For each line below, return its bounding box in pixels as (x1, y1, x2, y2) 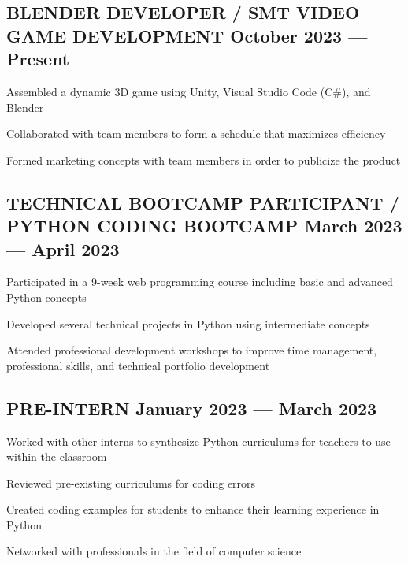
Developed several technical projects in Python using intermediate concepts (6, 315, 370, 332)
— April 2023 (6, 236, 120, 261)
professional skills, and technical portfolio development (6, 357, 270, 373)
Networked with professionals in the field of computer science (6, 543, 302, 559)
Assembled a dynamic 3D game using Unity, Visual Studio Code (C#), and (6, 83, 371, 99)
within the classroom (6, 448, 107, 465)
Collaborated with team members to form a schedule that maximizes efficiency (6, 125, 386, 142)
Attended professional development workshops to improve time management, (6, 342, 377, 358)
